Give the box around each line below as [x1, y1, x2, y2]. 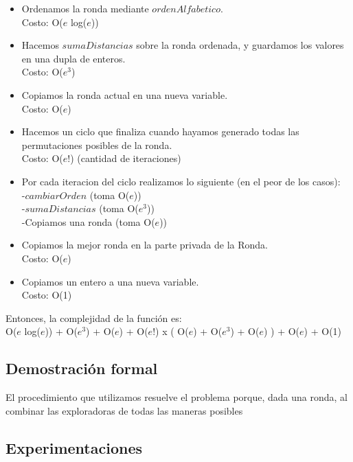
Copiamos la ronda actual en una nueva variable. [21, 87, 228, 102]
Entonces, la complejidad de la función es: [5, 310, 182, 325]
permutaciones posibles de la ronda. [21, 137, 172, 152]
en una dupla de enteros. [21, 51, 126, 65]
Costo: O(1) [21, 288, 72, 302]
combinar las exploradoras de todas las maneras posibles [5, 403, 243, 417]
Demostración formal [5, 358, 158, 379]
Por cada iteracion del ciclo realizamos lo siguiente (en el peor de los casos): [21, 174, 341, 188]
